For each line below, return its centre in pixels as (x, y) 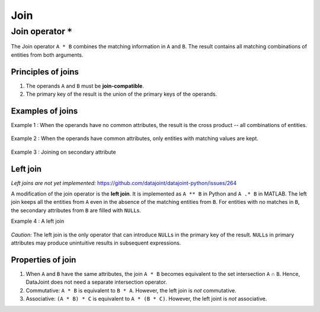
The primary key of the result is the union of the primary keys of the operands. (121, 94)
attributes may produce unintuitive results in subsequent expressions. (96, 243)
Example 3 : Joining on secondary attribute (63, 152)
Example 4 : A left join (38, 221)
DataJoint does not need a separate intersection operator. (96, 282)
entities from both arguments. (47, 55)
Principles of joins (45, 72)
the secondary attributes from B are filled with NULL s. (76, 210)
